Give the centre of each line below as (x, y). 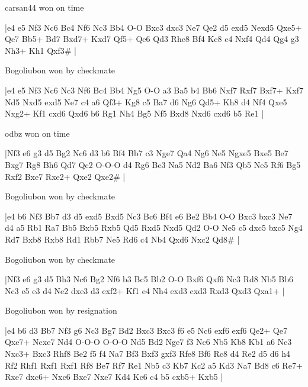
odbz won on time (37, 133)
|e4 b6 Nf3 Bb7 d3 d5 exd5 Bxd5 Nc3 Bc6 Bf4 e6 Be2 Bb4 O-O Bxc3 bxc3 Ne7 (149, 216)
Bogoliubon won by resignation (61, 310)
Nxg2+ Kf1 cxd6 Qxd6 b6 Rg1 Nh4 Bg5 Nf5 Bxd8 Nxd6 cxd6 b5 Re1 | (134, 113)
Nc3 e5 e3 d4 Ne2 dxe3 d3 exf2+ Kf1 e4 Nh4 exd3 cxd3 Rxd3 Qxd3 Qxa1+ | (145, 290)
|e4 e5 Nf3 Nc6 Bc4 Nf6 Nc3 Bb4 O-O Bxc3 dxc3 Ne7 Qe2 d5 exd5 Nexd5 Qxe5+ (153, 27)
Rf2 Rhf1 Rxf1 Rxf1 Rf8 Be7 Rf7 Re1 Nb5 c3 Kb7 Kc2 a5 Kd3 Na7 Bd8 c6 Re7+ (154, 365)
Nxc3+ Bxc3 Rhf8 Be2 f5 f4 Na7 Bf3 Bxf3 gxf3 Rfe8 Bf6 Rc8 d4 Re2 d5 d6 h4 (147, 354)
